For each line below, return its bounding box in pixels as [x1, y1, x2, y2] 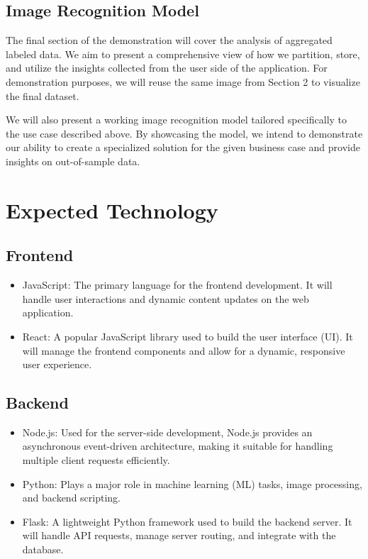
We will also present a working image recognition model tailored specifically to [6, 112, 347, 127]
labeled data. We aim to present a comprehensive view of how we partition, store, [6, 46, 360, 61]
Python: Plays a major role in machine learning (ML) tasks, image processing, [22, 476, 362, 491]
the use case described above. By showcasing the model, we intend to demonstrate [6, 126, 363, 140]
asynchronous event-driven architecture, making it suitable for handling [22, 438, 333, 453]
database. [22, 542, 64, 557]
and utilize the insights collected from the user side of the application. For [6, 60, 328, 75]
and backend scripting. [22, 490, 121, 505]
